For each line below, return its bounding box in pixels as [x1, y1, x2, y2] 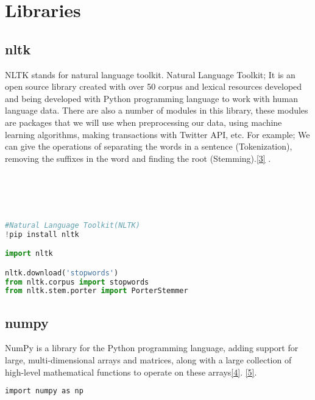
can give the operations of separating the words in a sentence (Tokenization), [5, 140, 292, 153]
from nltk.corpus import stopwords [5, 277, 149, 286]
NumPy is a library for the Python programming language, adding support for [5, 341, 299, 354]
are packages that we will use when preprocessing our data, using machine [5, 115, 282, 128]
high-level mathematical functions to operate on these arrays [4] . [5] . [5, 365, 257, 378]
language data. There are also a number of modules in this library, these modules [5, 104, 308, 117]
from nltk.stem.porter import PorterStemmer [5, 286, 188, 296]
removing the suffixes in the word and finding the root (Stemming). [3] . [5, 151, 271, 164]
